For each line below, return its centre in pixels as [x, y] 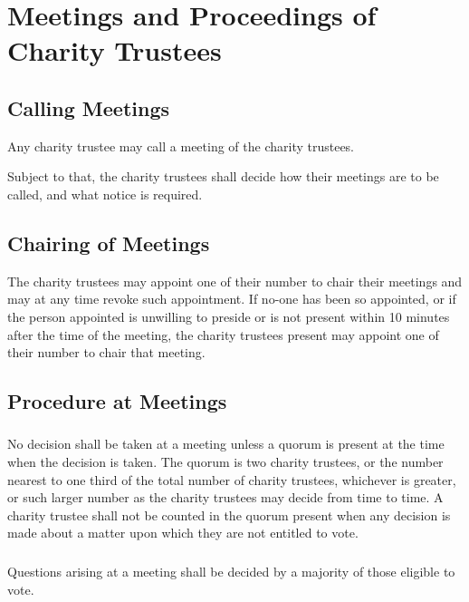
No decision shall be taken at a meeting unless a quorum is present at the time [226, 444]
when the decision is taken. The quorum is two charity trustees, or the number [225, 462]
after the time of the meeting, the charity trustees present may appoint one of [223, 334]
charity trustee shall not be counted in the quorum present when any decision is [229, 515]
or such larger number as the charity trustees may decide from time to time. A [225, 497]
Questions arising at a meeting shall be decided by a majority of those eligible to [231, 571]
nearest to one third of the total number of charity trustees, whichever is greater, [232, 479]
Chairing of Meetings [109, 243]
